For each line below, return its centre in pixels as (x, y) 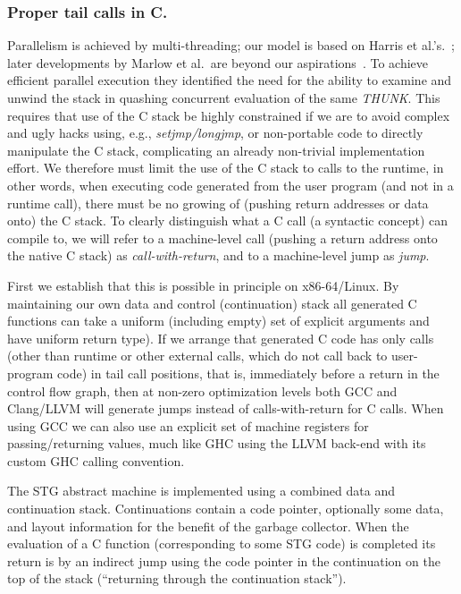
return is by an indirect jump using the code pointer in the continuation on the (224, 560)
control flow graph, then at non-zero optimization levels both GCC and (202, 390)
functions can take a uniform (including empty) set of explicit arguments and (218, 321)
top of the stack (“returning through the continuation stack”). (177, 578)
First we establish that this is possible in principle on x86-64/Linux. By (203, 285)
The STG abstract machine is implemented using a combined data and (201, 491)
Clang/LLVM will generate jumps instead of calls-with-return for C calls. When (226, 408)
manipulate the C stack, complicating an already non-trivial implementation (216, 150)
